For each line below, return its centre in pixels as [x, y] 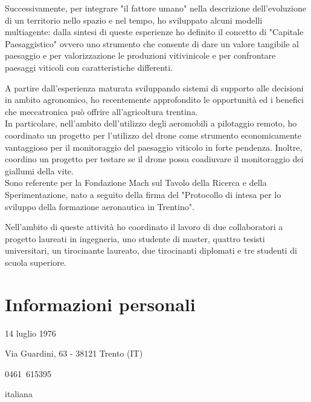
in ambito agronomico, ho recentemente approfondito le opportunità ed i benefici [154, 100]
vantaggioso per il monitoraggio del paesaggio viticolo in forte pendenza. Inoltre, [154, 147]
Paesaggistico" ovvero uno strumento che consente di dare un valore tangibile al [152, 43]
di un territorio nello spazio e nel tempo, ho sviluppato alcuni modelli [134, 20]
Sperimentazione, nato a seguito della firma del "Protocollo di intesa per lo [143, 194]
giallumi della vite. [39, 170]
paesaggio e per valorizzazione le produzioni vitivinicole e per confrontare [140, 55]
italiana [19, 394]
